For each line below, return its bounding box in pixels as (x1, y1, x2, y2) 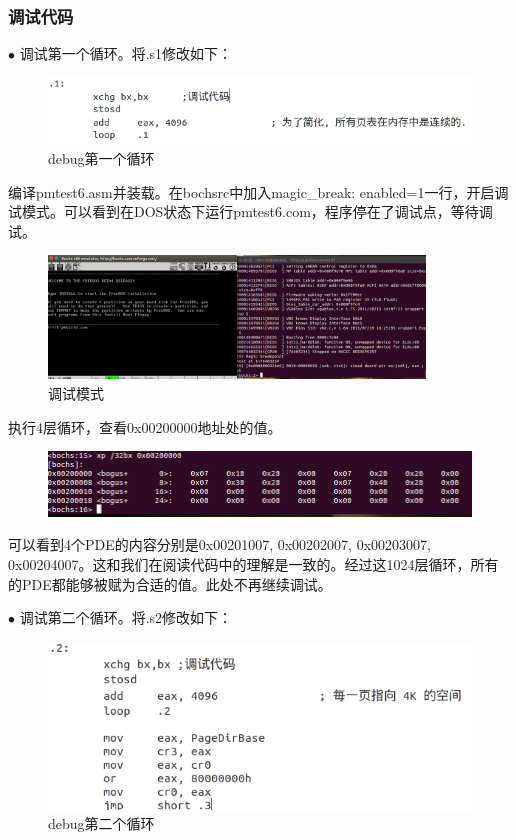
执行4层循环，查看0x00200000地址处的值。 (8, 416, 282, 437)
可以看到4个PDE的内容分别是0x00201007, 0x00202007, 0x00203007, (8, 534, 431, 555)
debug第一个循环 (48, 148, 155, 169)
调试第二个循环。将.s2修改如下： (19, 607, 233, 628)
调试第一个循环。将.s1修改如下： (19, 43, 233, 64)
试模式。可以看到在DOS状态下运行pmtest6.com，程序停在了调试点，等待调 (8, 201, 493, 222)
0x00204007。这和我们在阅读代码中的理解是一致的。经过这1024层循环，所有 (8, 554, 499, 574)
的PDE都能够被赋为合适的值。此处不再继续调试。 (8, 573, 332, 594)
